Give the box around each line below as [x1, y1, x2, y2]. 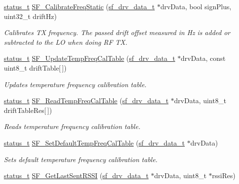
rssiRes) [212, 170, 236, 181]
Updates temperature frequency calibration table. [4, 79, 147, 89]
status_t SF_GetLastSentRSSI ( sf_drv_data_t [4, 170, 149, 181]
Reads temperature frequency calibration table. [4, 121, 140, 131]
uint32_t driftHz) [4, 11, 57, 21]
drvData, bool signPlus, [160, 1, 232, 11]
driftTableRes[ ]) [4, 105, 52, 115]
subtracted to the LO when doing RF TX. [4, 37, 128, 47]
